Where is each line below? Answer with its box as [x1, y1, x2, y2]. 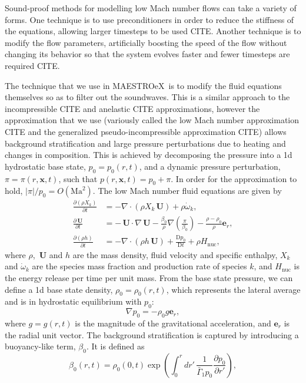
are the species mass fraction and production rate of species [32, 260, 247, 272]
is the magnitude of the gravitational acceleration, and [75, 316, 271, 329]
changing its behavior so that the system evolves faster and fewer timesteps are [5, 48, 290, 60]
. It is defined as [86, 340, 145, 352]
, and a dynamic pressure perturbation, [139, 160, 281, 172]
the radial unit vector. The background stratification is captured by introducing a [5, 328, 299, 341]
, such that [58, 172, 98, 184]
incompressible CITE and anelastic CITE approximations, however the [5, 102, 260, 114]
